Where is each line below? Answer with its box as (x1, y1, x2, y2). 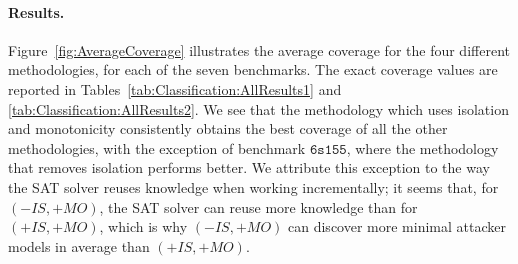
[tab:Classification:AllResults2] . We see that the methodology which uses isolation (8, 98, 509, 119)
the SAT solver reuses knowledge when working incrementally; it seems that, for (8, 176, 499, 197)
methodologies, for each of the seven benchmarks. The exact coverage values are (8, 59, 498, 80)
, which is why (99, 216, 188, 237)
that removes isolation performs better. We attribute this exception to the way (8, 157, 490, 178)
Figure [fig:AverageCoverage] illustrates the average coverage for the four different (8, 39, 510, 60)
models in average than (8, 235, 150, 256)
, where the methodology (346, 137, 499, 158)
